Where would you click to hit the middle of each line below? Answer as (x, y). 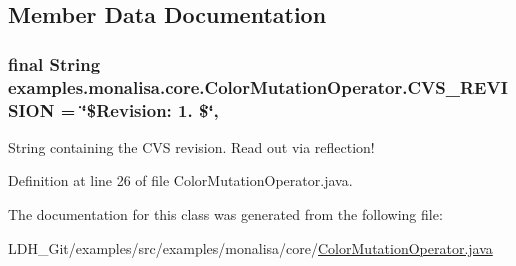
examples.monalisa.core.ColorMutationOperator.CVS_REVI (258, 86)
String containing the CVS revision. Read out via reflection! (191, 146)
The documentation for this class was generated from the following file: (225, 214)
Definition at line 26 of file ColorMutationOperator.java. (180, 180)
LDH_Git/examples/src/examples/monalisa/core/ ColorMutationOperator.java (250, 247)
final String (54, 63)
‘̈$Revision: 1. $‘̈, (150, 109)
